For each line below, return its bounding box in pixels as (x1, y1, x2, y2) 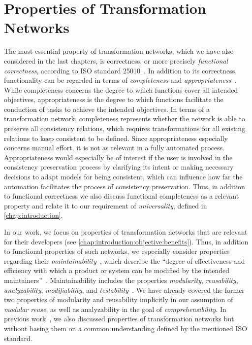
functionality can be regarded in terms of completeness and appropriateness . (4, 75, 237, 85)
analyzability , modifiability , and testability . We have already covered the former (4, 284, 245, 295)
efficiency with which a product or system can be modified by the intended (4, 265, 229, 276)
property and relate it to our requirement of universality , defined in (4, 200, 207, 210)
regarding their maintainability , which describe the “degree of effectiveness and (4, 255, 245, 266)
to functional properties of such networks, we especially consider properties (4, 246, 230, 256)
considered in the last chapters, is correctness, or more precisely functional (4, 55, 228, 66)
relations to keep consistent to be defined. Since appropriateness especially (4, 133, 228, 143)
